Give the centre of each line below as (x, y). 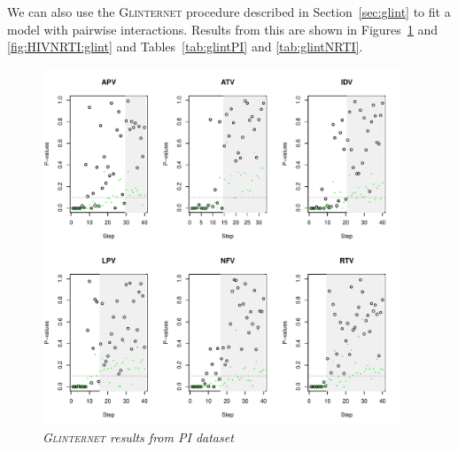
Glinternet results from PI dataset (138, 437)
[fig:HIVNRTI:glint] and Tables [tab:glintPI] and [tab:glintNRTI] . (185, 47)
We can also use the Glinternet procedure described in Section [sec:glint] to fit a (229, 12)
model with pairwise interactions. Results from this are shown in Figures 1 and (223, 29)
